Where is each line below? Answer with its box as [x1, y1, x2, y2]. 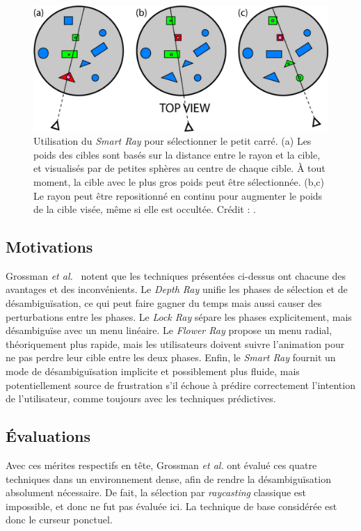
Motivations [6, 236, 93, 257]
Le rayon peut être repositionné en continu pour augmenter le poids [33, 188, 323, 203]
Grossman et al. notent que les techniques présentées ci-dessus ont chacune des [6, 268, 346, 283]
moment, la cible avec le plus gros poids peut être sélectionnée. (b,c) [33, 174, 324, 189]
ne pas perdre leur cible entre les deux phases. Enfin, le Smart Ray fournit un [6, 350, 336, 365]
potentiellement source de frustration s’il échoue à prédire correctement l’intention [6, 377, 355, 392]
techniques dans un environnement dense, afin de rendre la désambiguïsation [6, 471, 331, 486]
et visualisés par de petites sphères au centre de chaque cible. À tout [33, 161, 326, 175]
